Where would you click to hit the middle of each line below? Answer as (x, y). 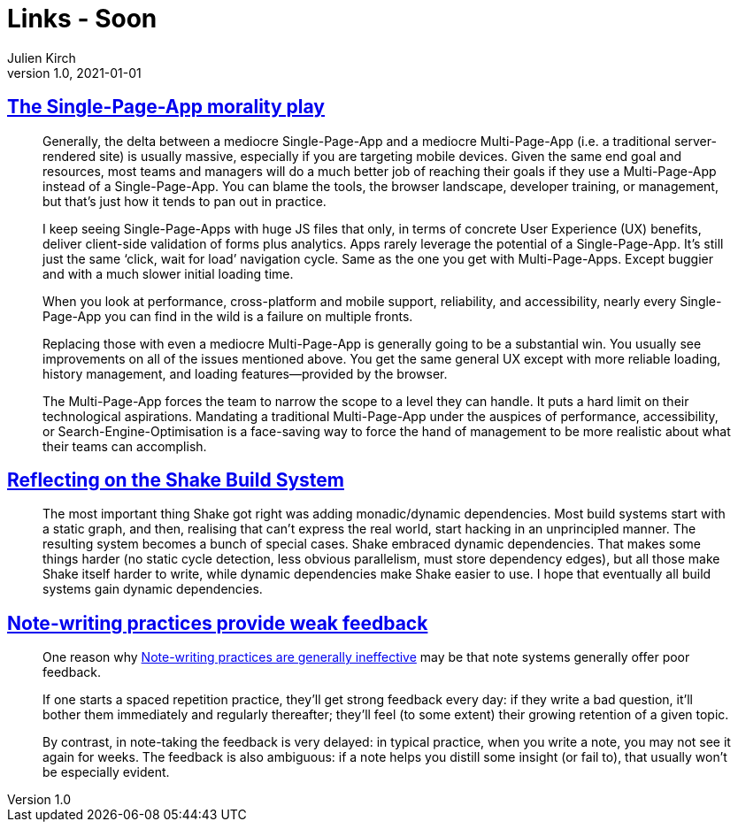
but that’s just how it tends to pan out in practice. (184, 201)
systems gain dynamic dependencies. (153, 589)
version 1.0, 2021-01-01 (74, 73)
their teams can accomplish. (125, 446)
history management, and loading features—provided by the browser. (245, 373)
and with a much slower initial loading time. (168, 273)
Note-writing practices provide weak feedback (218, 623)
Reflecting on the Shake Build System (176, 480)
